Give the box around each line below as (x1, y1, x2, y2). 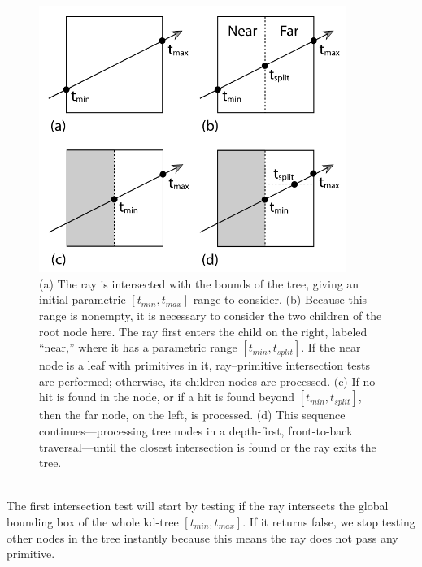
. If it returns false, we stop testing (242, 513, 415, 530)
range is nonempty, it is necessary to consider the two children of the (39, 307, 382, 324)
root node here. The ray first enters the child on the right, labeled (39, 322, 368, 340)
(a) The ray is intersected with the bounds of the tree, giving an (39, 275, 359, 292)
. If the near (301, 339, 361, 356)
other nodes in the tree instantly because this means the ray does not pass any (7, 529, 398, 546)
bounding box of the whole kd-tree (7, 513, 179, 530)
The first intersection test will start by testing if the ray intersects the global (7, 497, 389, 514)
